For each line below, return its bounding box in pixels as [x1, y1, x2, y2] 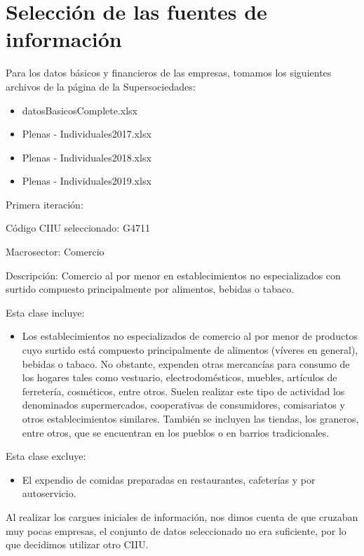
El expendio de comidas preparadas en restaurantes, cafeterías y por [22, 472, 316, 486]
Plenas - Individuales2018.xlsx [22, 150, 151, 164]
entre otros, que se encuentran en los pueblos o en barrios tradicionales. [22, 425, 330, 439]
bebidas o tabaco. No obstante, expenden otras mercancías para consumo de [22, 356, 350, 371]
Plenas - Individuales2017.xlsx [22, 126, 151, 141]
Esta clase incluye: [6, 305, 85, 319]
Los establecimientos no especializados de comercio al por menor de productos [22, 329, 358, 343]
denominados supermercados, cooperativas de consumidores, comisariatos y [22, 397, 345, 412]
